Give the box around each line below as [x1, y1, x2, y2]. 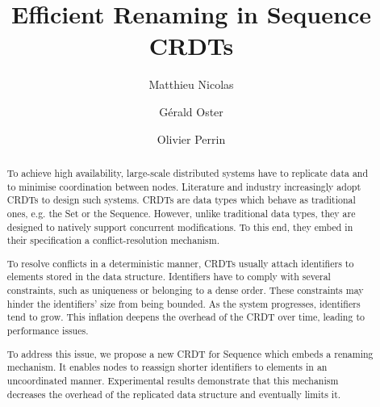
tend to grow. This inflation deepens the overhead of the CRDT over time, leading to [6, 310, 365, 324]
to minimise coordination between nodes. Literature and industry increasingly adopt [6, 179, 361, 193]
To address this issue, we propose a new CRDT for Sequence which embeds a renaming [6, 346, 374, 360]
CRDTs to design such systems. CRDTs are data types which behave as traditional [6, 193, 356, 207]
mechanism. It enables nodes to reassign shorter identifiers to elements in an [6, 360, 328, 374]
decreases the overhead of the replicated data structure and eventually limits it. [6, 387, 341, 401]
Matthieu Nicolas [148, 76, 234, 93]
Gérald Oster [159, 103, 223, 120]
